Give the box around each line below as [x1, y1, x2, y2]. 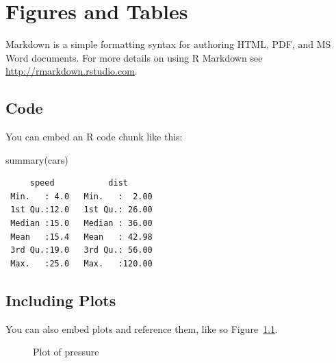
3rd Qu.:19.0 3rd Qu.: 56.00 [10, 245, 153, 255]
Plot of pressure [33, 345, 99, 359]
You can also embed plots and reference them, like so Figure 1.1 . [5, 321, 278, 336]
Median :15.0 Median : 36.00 [10, 218, 153, 229]
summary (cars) [5, 152, 68, 166]
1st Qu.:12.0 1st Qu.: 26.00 [10, 205, 153, 215]
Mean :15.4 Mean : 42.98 [10, 231, 153, 242]
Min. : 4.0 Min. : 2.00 [10, 191, 153, 201]
